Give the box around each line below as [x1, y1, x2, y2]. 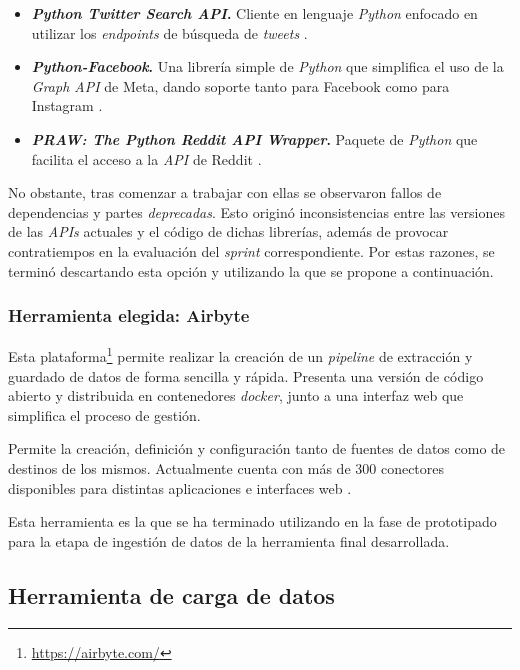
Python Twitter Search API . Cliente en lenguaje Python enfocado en [31, 3, 478, 23]
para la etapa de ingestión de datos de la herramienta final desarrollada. [8, 530, 450, 551]
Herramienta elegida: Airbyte [8, 303, 250, 328]
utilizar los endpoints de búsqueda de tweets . [31, 22, 308, 43]
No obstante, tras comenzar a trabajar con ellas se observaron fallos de [8, 182, 442, 203]
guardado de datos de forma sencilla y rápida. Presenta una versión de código [8, 365, 484, 386]
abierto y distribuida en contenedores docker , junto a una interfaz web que [8, 385, 464, 406]
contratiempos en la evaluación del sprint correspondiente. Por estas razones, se [8, 240, 495, 261]
